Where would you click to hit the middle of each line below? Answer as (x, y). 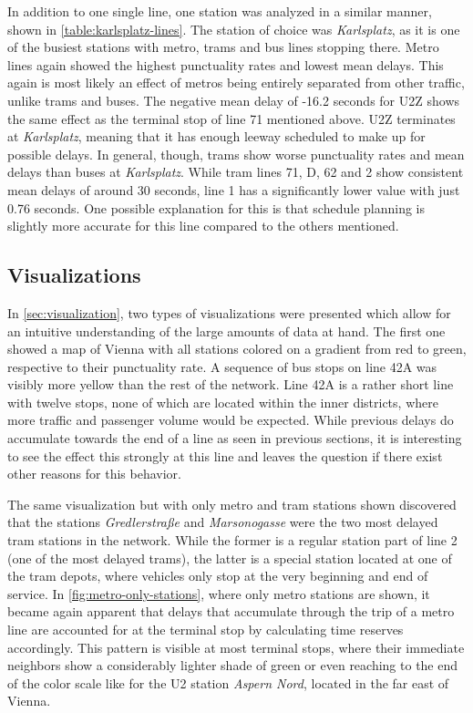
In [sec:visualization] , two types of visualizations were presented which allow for (229, 312)
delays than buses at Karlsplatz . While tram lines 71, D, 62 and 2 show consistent (236, 172)
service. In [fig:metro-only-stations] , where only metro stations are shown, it (219, 593)
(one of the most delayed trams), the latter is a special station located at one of (230, 558)
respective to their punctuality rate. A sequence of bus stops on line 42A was (222, 366)
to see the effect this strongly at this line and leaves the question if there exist (225, 455)
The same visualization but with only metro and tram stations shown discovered (232, 504)
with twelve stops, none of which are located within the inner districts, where (223, 402)
